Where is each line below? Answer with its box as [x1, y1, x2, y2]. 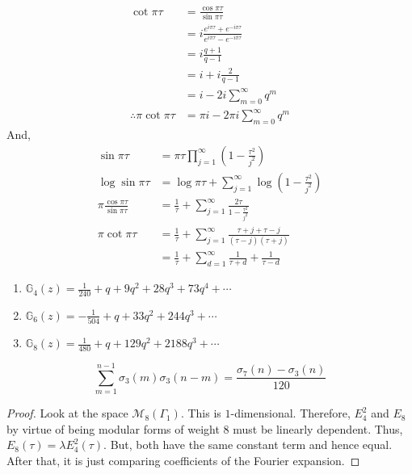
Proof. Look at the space [6, 405, 128, 422]
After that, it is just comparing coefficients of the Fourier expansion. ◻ [6, 452, 360, 469]
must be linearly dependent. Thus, [233, 420, 403, 437]
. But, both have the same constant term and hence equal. [103, 436, 393, 453]
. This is [180, 405, 221, 422]
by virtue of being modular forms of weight [6, 420, 220, 437]
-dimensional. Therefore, [230, 405, 351, 422]
